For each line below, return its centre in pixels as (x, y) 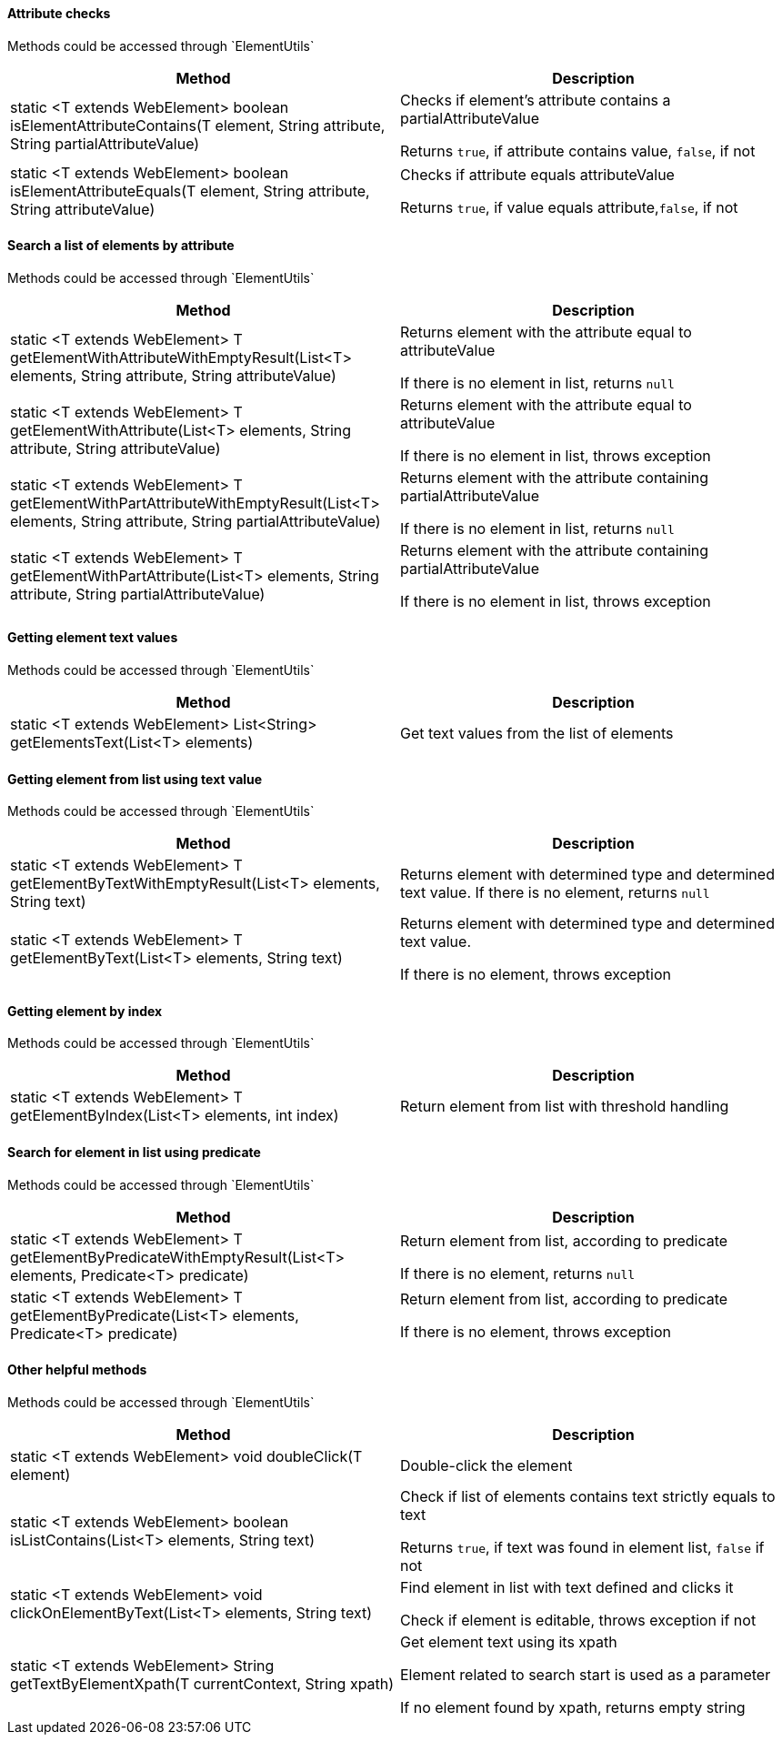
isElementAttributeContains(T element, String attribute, (198, 125)
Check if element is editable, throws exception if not (578, 1620)
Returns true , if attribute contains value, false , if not (578, 151)
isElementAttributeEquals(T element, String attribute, (190, 191)
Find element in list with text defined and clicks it (567, 1587)
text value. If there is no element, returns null (555, 893)
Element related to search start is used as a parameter (586, 1674)
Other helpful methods (77, 1370)
